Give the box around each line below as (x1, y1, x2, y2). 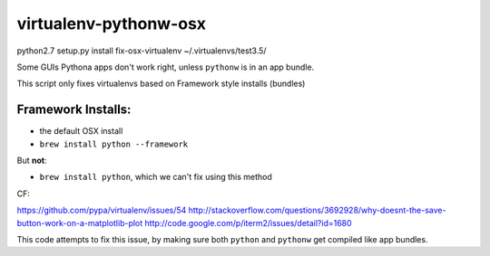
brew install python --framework (39, 138, 189, 149)
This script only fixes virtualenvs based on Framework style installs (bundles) (16, 78, 306, 90)
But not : (16, 155, 47, 166)
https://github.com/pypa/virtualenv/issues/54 (16, 204, 187, 216)
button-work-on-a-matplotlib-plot (16, 217, 143, 228)
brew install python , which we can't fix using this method (39, 172, 272, 183)
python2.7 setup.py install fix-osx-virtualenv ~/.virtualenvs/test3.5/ (16, 45, 267, 56)
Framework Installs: (16, 102, 132, 118)
